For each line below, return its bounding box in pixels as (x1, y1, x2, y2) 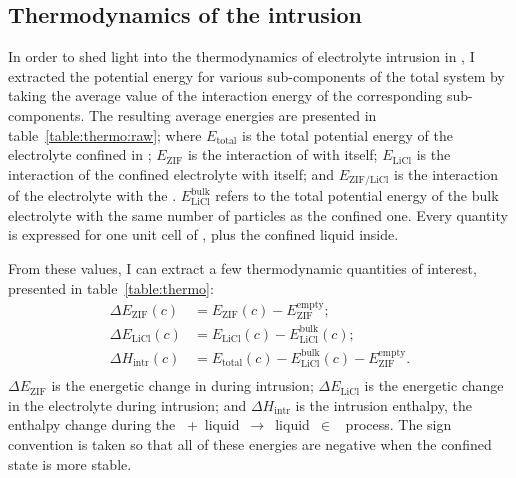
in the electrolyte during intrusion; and (8, 394, 247, 415)
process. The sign (345, 414, 452, 435)
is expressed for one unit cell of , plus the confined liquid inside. (8, 224, 399, 245)
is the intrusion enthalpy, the (295, 394, 472, 415)
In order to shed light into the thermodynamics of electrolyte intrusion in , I (8, 46, 475, 67)
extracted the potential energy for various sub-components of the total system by (8, 65, 505, 86)
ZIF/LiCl (349, 175, 389, 186)
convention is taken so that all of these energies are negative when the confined (8, 434, 492, 455)
